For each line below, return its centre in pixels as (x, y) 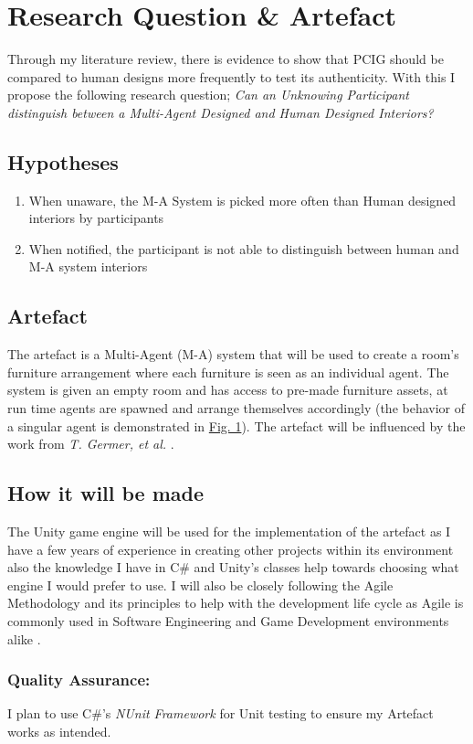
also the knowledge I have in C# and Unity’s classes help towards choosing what (233, 567)
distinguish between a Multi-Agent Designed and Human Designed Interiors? (221, 112)
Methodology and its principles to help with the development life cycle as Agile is (236, 603)
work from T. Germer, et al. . (91, 444)
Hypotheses (63, 161)
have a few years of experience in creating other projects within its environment (231, 549)
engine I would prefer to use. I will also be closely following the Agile (200, 585)
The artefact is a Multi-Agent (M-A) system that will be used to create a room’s (233, 354)
